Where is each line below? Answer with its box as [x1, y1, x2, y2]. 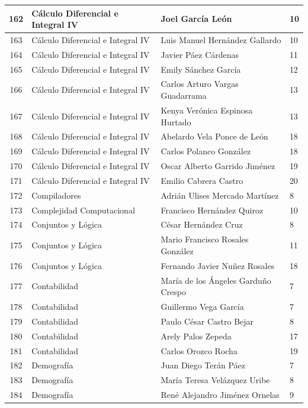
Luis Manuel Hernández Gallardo [161, 33, 281, 46]
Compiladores [31, 189, 81, 201]
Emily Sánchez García [161, 63, 241, 75]
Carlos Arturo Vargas [161, 77, 239, 90]
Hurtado [161, 115, 191, 128]
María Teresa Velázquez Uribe [161, 374, 270, 386]
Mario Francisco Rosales [161, 233, 249, 245]
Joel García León [161, 12, 232, 25]
